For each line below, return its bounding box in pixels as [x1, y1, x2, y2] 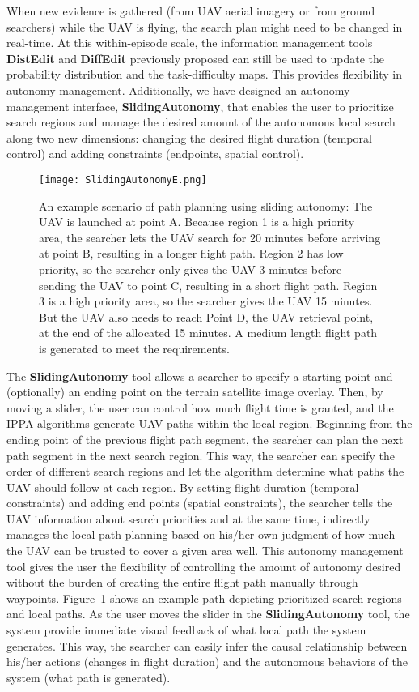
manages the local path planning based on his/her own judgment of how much [6, 526, 396, 543]
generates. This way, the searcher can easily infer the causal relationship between [6, 637, 408, 654]
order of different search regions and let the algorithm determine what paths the [6, 463, 404, 480]
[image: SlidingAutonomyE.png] [39, 173, 207, 186]
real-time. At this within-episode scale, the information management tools [6, 34, 373, 51]
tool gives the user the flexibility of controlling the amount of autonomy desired [6, 557, 401, 575]
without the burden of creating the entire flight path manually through [6, 574, 358, 591]
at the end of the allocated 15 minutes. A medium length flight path [39, 324, 378, 341]
